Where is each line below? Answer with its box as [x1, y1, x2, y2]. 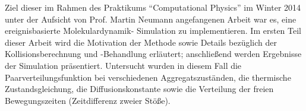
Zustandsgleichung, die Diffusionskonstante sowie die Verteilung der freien [5, 83, 274, 95]
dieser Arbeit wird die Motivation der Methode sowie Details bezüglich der [5, 36, 277, 48]
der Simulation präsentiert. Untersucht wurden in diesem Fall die [5, 59, 242, 71]
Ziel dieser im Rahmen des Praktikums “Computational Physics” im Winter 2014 [5, 1, 301, 13]
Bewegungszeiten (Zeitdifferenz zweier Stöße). [5, 94, 171, 106]
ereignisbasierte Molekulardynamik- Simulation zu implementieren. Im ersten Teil [5, 24, 301, 37]
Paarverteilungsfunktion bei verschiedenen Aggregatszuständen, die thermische [5, 71, 291, 83]
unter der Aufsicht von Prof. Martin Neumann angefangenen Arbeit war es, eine [5, 12, 296, 25]
